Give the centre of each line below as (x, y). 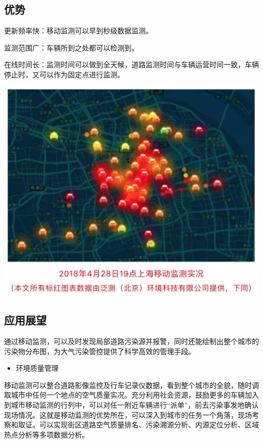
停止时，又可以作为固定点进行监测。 (64, 74)
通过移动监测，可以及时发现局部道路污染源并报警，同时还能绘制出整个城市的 (131, 341)
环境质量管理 (37, 368)
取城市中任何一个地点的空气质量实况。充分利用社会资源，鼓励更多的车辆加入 (131, 395)
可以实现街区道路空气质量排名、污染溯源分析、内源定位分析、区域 (149, 425)
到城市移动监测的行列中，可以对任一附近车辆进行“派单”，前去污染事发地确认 (131, 405)
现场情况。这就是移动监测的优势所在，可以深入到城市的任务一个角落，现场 (128, 414)
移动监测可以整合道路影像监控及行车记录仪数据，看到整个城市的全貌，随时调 (131, 385)
